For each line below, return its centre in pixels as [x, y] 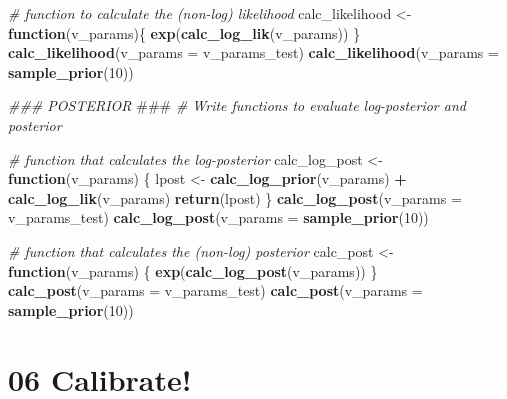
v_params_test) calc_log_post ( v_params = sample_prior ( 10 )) [218, 217]
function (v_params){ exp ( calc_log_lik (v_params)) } [184, 32]
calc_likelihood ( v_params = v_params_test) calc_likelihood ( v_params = [253, 52]
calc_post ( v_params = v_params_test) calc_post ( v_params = [215, 290]
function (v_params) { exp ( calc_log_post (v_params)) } [193, 270]
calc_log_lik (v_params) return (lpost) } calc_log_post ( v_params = [235, 197]
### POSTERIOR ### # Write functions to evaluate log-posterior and [237, 105]
